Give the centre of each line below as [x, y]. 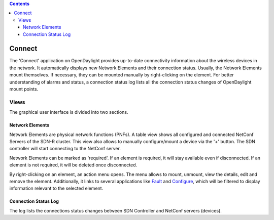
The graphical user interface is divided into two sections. [69, 112]
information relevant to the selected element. [56, 188]
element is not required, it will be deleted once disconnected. [73, 165]
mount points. [24, 89]
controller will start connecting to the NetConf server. [65, 149]
